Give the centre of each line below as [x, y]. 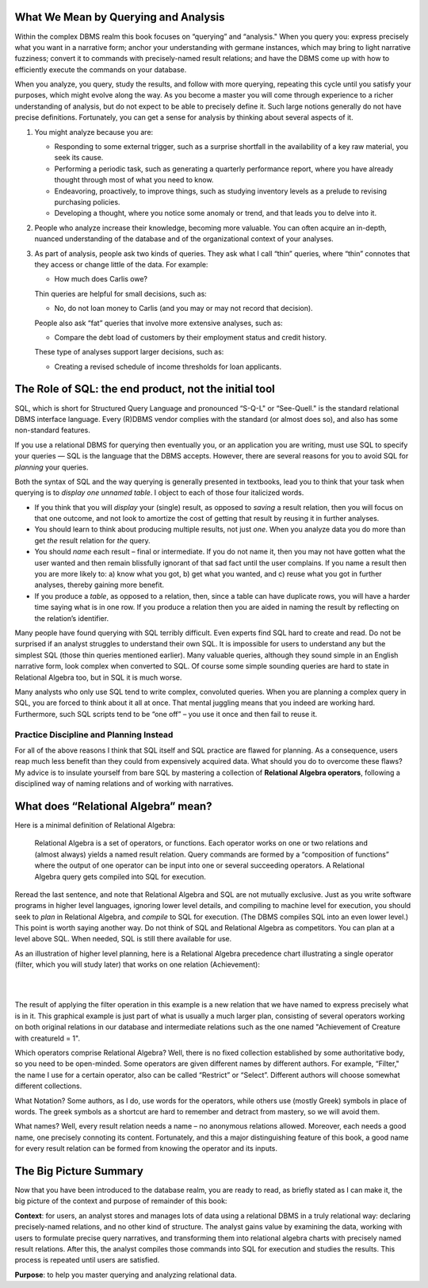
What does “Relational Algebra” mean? [113, 806]
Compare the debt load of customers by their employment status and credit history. [191, 337]
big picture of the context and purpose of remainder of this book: [121, 1201]
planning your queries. [52, 467]
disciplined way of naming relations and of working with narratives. [124, 784]
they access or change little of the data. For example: [121, 264]
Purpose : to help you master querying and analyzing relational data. [126, 1275]
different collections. [48, 1086]
